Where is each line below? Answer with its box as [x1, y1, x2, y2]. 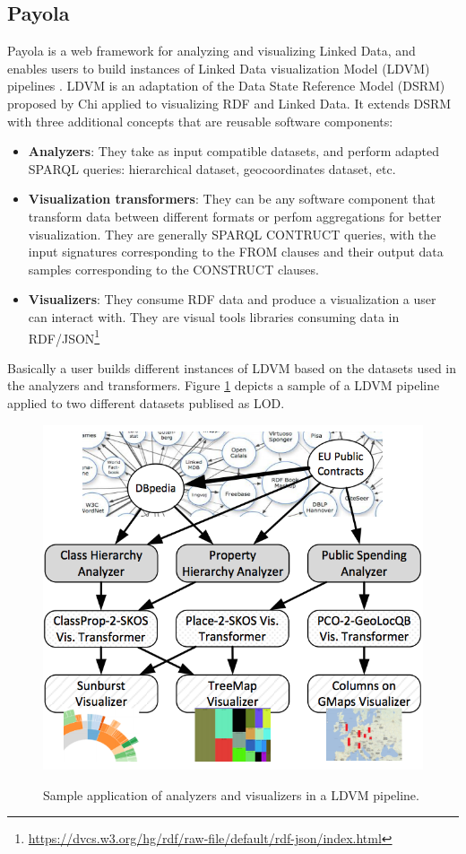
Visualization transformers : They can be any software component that [28, 189, 436, 208]
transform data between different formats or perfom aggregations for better [28, 206, 442, 225]
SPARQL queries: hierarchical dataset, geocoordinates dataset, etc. [28, 159, 396, 178]
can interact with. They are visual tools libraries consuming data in [28, 307, 400, 326]
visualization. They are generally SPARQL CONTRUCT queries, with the [28, 224, 436, 243]
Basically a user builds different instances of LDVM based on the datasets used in [7, 358, 457, 377]
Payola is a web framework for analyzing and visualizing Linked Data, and [7, 41, 416, 60]
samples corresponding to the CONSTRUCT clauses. [28, 259, 319, 278]
